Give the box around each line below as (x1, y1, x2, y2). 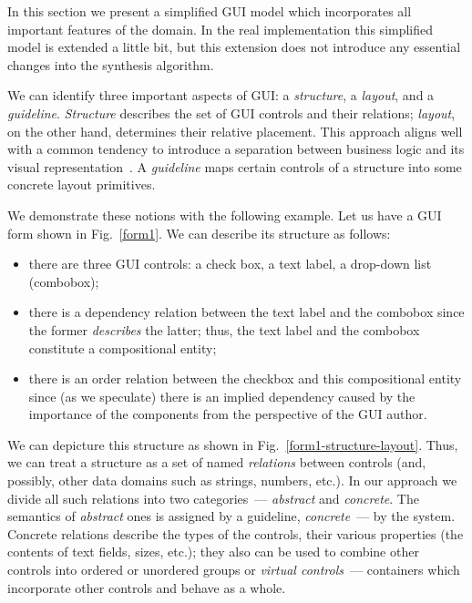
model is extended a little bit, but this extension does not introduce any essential (7, 37, 461, 56)
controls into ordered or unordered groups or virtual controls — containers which (7, 560, 460, 579)
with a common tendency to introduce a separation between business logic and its (7, 139, 465, 158)
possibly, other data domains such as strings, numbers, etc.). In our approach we (7, 471, 457, 490)
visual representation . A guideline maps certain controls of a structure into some (7, 157, 462, 176)
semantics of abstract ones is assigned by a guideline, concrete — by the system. (7, 506, 456, 526)
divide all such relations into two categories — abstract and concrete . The (7, 488, 419, 507)
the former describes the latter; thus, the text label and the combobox (28, 320, 420, 339)
